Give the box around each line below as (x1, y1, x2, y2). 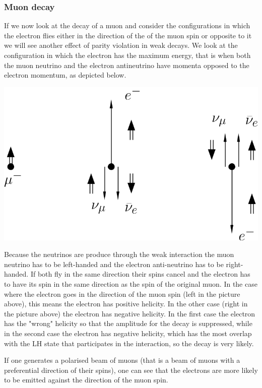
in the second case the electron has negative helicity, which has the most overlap (4, 328, 252, 338)
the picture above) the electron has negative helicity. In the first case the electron (4, 308, 255, 318)
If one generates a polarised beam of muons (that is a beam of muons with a (4, 355, 240, 365)
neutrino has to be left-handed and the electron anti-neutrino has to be (4, 258, 224, 269)
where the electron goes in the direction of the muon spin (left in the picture (4, 288, 240, 299)
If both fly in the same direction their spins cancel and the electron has (30, 269, 250, 279)
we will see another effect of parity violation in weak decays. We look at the (4, 40, 238, 50)
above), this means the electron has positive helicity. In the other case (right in (4, 298, 248, 309)
